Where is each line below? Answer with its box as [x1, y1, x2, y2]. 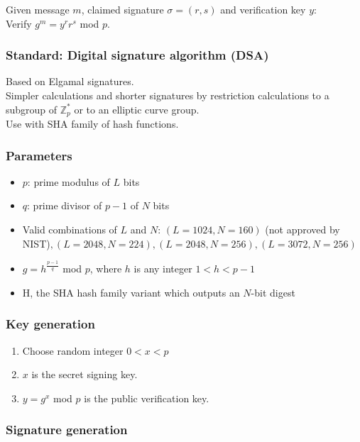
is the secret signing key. [31, 367, 138, 382]
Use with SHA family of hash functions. [6, 116, 179, 131]
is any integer [133, 261, 192, 276]
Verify [6, 16, 32, 31]
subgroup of [6, 101, 58, 116]
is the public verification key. [84, 390, 209, 405]
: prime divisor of [27, 198, 102, 213]
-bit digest [251, 284, 295, 299]
